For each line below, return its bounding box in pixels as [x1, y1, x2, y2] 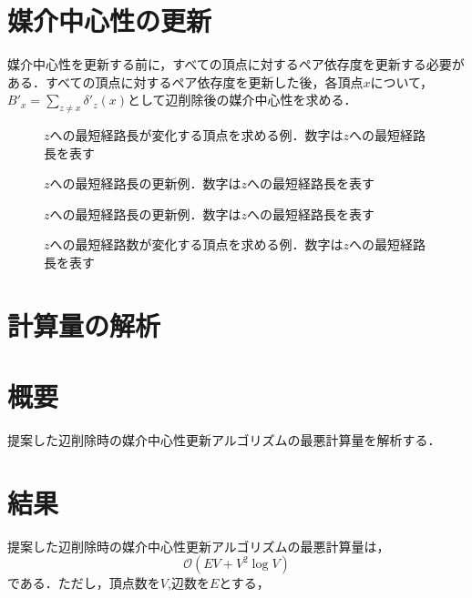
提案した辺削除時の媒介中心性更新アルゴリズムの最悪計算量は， [7, 536, 390, 555]
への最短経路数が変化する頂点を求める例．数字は [49, 235, 344, 254]
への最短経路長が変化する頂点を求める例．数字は [49, 126, 344, 145]
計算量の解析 [7, 306, 161, 343]
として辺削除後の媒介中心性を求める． [128, 90, 357, 109]
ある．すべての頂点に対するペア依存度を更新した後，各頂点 [7, 72, 364, 91]
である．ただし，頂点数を [7, 573, 160, 593]
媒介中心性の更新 [7, 2, 212, 39]
